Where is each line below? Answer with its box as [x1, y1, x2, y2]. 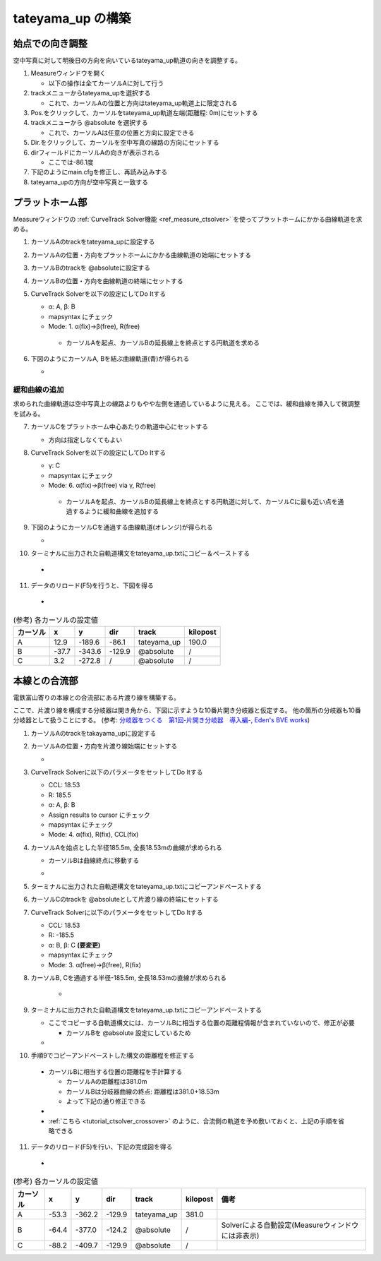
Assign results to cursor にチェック [48, 811, 151, 819]
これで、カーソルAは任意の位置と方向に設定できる [48, 128, 195, 137]
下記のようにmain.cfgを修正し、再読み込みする [30, 168, 168, 177]
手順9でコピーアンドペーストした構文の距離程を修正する [30, 1051, 195, 1060]
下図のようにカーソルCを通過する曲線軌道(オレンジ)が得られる [30, 523, 213, 532]
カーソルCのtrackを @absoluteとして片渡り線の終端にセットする [30, 895, 219, 904]
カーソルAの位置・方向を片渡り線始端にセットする [30, 742, 178, 751]
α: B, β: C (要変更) [48, 940, 101, 949]
